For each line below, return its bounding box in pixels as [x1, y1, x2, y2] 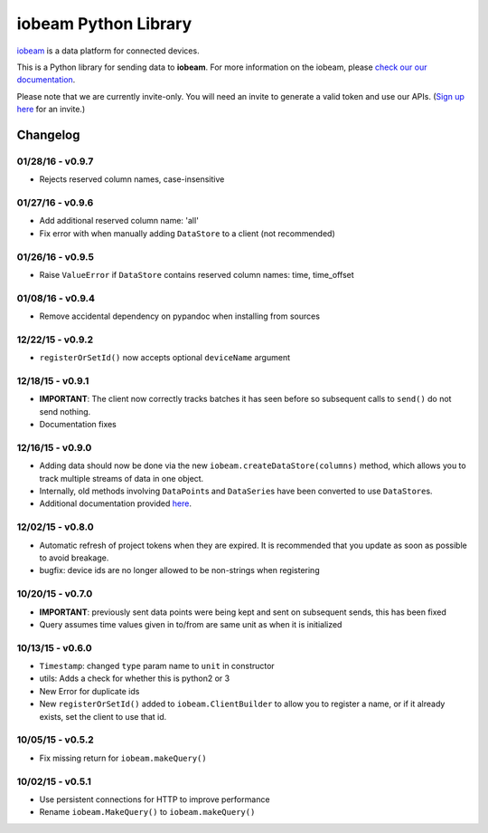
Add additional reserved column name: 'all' [39, 215, 199, 226]
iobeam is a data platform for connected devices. [16, 45, 200, 56]
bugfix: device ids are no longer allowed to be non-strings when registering [39, 565, 320, 576]
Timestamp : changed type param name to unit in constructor [39, 661, 275, 672]
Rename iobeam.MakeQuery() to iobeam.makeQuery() [39, 807, 256, 818]
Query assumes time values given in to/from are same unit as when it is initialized [39, 618, 343, 629]
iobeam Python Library [16, 14, 192, 34]
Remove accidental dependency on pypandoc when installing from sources [39, 311, 321, 321]
